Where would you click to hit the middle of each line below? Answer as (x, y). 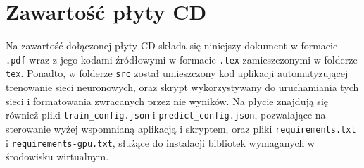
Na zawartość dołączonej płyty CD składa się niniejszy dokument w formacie (172, 46)
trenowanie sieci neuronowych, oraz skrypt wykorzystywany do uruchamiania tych (182, 87)
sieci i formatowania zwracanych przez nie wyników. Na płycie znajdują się (167, 101)
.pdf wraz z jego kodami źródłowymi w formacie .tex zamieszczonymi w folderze (182, 59)
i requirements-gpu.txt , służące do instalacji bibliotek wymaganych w (160, 142)
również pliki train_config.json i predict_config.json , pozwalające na (166, 115)
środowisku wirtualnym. (57, 156)
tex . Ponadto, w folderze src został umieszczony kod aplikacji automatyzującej (177, 73)
